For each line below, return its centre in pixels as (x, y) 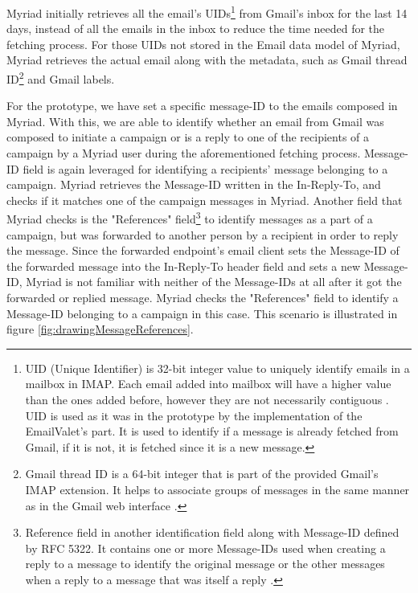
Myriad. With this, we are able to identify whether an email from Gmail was (195, 121)
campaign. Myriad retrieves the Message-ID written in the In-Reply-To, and (194, 184)
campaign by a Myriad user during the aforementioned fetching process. (184, 153)
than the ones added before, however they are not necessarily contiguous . (207, 400)
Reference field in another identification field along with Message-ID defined (212, 532)
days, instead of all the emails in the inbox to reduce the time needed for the (196, 29)
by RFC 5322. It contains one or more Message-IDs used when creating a (205, 548)
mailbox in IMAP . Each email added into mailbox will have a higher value (208, 384)
